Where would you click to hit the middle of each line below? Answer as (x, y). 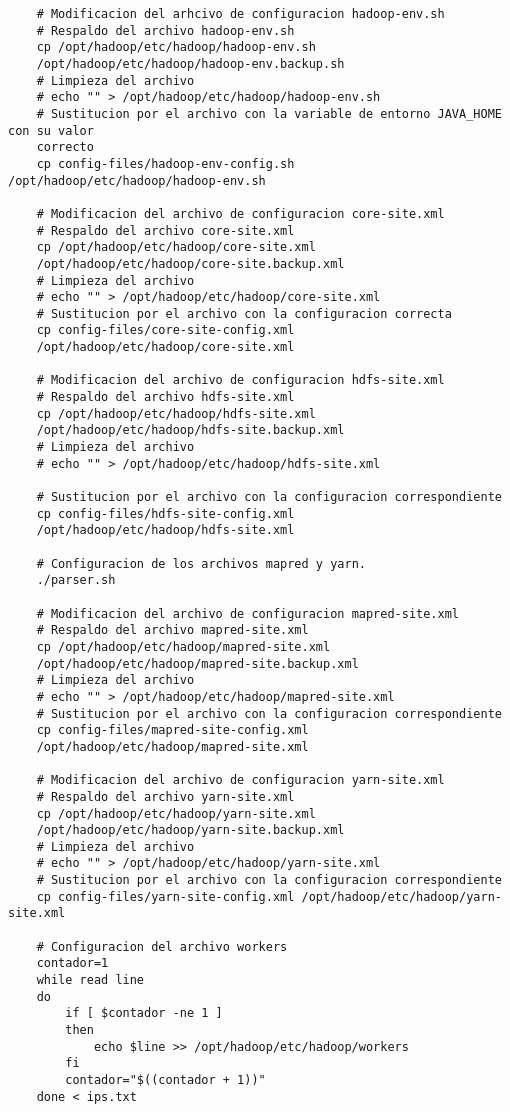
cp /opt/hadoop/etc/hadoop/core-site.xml (176, 247)
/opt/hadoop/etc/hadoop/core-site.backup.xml (190, 263)
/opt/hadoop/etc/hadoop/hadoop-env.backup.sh (190, 63)
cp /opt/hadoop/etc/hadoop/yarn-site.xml (176, 813)
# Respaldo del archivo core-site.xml (165, 230)
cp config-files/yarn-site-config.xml (165, 896)
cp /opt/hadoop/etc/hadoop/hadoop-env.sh (176, 47)
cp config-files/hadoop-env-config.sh (165, 163)
